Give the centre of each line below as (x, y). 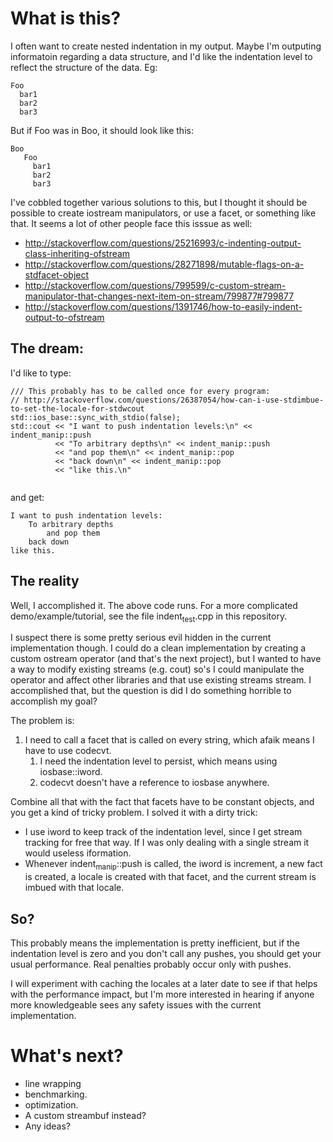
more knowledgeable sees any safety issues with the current (136, 1004)
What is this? (66, 18)
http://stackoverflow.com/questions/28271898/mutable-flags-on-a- (164, 264)
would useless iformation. (78, 853)
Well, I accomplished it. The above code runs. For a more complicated (154, 605)
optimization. (51, 1104)
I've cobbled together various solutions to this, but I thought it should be (159, 202)
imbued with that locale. (74, 888)
